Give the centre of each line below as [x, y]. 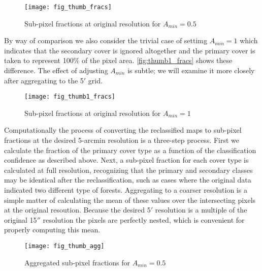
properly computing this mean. [52, 230]
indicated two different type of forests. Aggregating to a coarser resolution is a [126, 190]
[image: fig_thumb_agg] [64, 246]
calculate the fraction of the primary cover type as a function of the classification [130, 150]
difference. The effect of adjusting [56, 70]
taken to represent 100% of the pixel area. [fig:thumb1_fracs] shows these [118, 60]
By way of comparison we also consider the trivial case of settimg [106, 40]
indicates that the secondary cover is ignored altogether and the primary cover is [130, 50]
